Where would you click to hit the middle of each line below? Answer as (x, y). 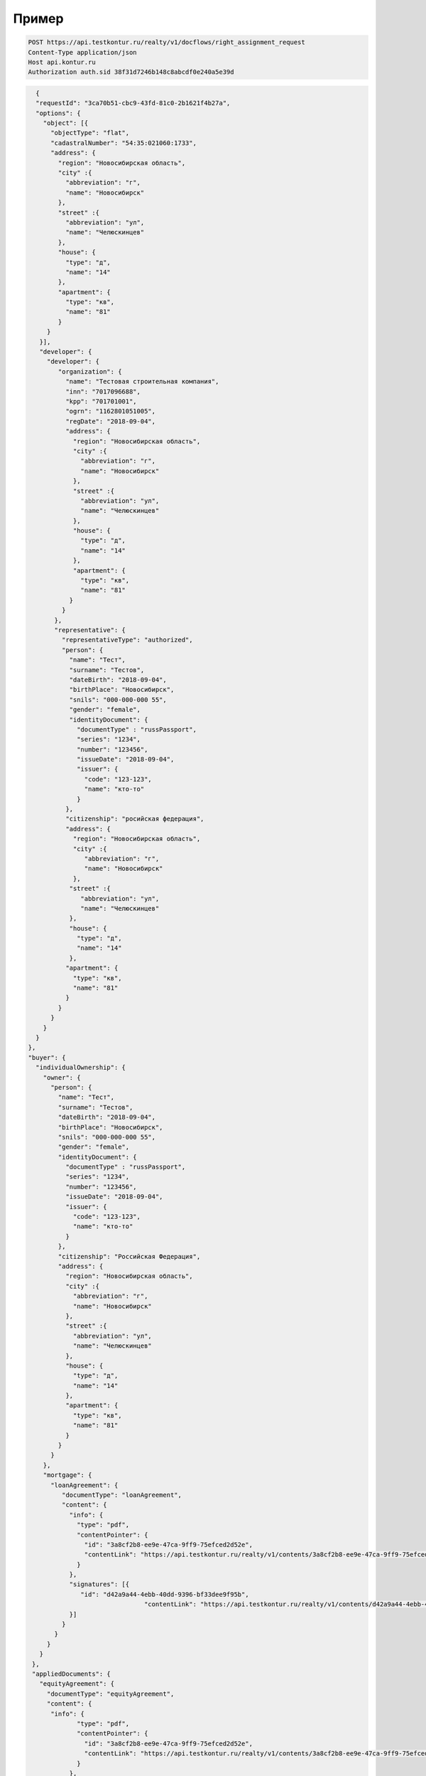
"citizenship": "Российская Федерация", (129, 1256)
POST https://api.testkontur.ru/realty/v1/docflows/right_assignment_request (166, 42)
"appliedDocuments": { (72, 1674)
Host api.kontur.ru (62, 62)
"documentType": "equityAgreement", (110, 1694)
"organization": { (90, 372)
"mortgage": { (67, 1475)
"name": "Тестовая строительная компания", (142, 381)
